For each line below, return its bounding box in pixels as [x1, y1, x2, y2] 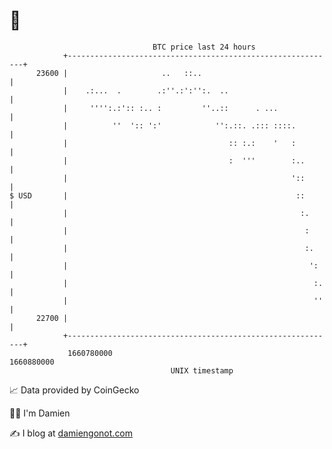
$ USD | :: [9, 190, 306, 201]
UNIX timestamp [170, 365, 234, 376]
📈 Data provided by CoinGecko [9, 384, 140, 396]
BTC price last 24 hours [152, 42, 256, 52]
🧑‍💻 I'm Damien [9, 407, 71, 419]
